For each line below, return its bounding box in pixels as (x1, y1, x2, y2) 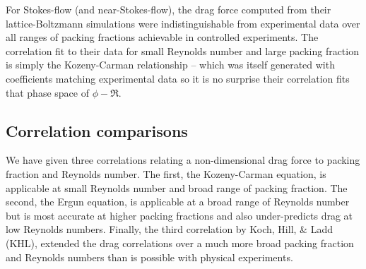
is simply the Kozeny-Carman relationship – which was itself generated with (6, 57, 335, 72)
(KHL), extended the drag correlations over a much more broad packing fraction (6, 235, 354, 250)
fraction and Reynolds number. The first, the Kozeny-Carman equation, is (6, 166, 326, 181)
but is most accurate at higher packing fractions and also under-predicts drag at (6, 208, 353, 222)
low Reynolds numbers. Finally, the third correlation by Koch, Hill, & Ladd (6, 222, 333, 237)
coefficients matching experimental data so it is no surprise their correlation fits (6, 71, 350, 85)
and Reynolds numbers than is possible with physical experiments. (6, 249, 293, 264)
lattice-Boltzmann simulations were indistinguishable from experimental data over (6, 16, 360, 30)
